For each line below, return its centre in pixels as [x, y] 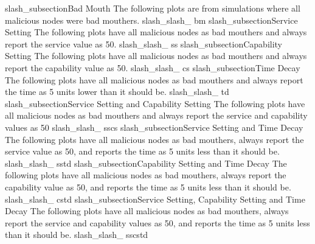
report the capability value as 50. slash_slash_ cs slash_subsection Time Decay [153, 67]
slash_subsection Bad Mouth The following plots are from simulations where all [153, 8]
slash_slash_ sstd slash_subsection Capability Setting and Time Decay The [146, 163]
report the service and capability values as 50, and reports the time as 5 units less [157, 222]
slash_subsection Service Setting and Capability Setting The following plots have [155, 103]
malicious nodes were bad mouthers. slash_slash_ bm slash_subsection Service [151, 20]
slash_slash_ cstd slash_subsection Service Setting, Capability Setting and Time [155, 199]
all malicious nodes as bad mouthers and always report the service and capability [156, 115]
